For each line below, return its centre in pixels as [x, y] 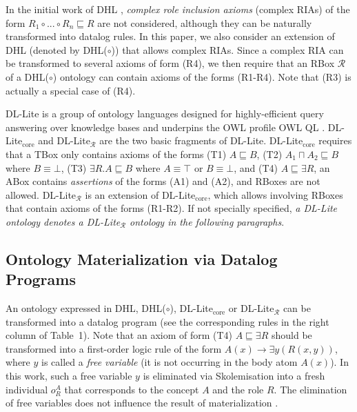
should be [292, 335]
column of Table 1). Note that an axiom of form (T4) [119, 335]
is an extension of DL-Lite [140, 194]
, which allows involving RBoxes [275, 194]
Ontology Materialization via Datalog [142, 258]
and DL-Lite [64, 140]
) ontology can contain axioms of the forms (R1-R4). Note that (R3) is [202, 76]
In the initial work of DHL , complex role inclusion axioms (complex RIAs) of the [178, 9]
